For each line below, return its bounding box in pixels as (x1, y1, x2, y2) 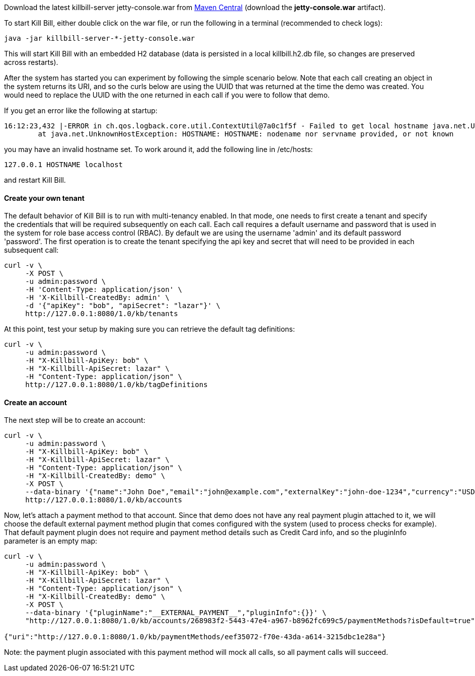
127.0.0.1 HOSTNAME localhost (4, 161, 123, 169)
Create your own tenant (4, 193, 85, 202)
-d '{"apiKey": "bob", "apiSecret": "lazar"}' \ (25, 302, 220, 310)
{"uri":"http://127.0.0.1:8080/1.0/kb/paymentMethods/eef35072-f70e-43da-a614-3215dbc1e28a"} (4, 633, 386, 641)
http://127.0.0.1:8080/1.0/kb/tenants (25, 310, 178, 318)
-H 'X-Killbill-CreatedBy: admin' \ (25, 293, 170, 302)
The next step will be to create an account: (4, 416, 145, 425)
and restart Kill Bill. (4, 176, 66, 184)
